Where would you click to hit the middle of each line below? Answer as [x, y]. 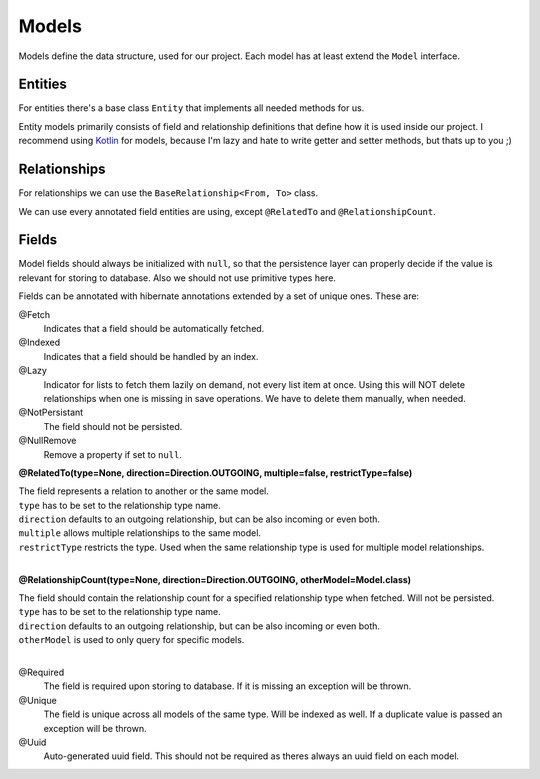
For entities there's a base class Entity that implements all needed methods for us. [191, 108]
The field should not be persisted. [113, 426]
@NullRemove [47, 441]
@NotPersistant [51, 412]
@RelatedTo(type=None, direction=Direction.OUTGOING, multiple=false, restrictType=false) [215, 472]
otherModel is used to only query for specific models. [131, 640]
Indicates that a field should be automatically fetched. [154, 328]
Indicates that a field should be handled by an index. [151, 356]
